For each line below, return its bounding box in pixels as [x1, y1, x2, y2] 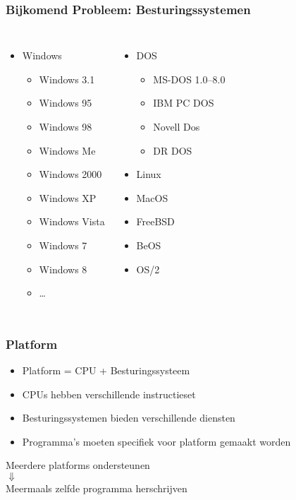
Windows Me [39, 143, 96, 157]
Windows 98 [39, 119, 92, 133]
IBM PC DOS [153, 95, 214, 110]
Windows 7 [39, 237, 87, 252]
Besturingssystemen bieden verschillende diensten [22, 410, 235, 425]
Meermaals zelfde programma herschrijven [6, 480, 187, 495]
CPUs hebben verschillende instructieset [22, 386, 196, 401]
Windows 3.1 [39, 71, 95, 86]
